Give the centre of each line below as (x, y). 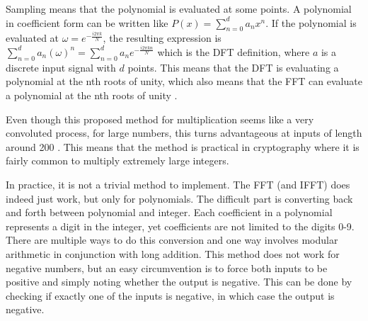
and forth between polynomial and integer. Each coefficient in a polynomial (169, 212)
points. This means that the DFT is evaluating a (233, 67)
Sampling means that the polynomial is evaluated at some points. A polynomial (179, 9)
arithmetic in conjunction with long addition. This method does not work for (173, 253)
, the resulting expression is (162, 38)
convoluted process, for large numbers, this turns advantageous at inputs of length (184, 133)
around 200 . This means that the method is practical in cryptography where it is (183, 146)
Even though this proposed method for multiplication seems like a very (160, 119)
